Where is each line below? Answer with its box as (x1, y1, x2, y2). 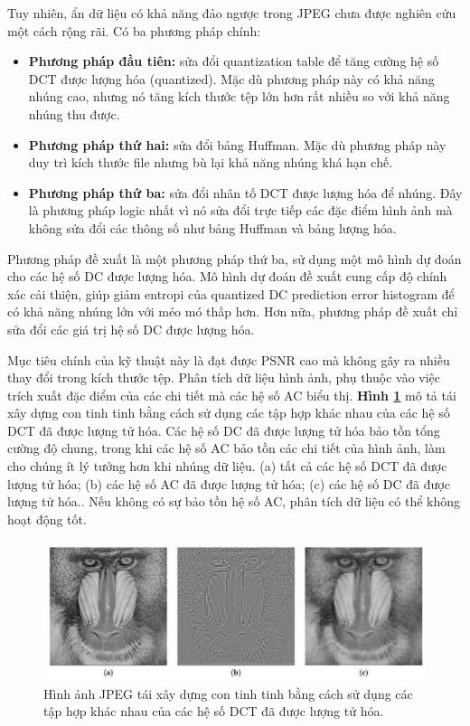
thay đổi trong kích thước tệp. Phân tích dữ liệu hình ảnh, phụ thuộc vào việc (7, 368, 441, 387)
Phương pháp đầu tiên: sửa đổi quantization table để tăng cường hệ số (28, 52, 439, 71)
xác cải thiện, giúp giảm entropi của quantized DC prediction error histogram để (7, 284, 455, 303)
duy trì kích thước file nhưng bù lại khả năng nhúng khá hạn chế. (28, 153, 393, 172)
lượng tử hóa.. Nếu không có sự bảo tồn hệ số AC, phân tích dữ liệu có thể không (7, 492, 461, 511)
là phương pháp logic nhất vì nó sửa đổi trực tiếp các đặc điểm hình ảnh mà (28, 201, 453, 220)
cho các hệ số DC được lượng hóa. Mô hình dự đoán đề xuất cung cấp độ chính (7, 267, 447, 286)
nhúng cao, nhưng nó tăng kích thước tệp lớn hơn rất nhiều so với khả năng (28, 87, 450, 106)
